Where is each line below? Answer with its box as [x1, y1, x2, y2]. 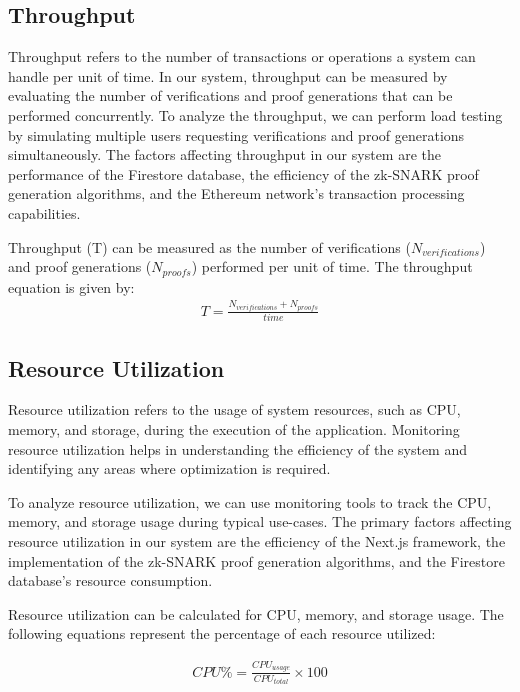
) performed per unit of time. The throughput [191, 256, 473, 277]
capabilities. [8, 202, 81, 223]
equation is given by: [8, 276, 135, 297]
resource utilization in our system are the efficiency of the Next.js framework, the [8, 531, 506, 552]
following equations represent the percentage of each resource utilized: [8, 623, 436, 644]
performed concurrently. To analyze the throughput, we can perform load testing [8, 104, 503, 125]
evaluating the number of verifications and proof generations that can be [8, 85, 453, 106]
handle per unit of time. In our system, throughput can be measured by [8, 65, 448, 86]
